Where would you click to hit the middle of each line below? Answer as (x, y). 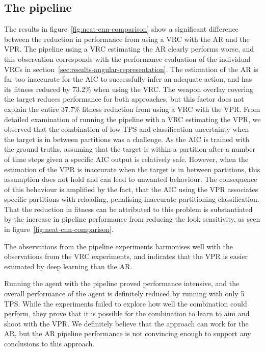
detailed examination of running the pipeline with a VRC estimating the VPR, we (132, 119)
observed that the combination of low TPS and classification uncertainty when (127, 129)
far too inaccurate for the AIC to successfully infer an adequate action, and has (128, 79)
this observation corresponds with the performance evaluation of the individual (127, 58)
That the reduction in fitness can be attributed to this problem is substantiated (128, 209)
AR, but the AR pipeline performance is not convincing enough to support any (128, 333)
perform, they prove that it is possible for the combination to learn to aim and (127, 313)
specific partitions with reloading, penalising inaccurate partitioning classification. (132, 199)
